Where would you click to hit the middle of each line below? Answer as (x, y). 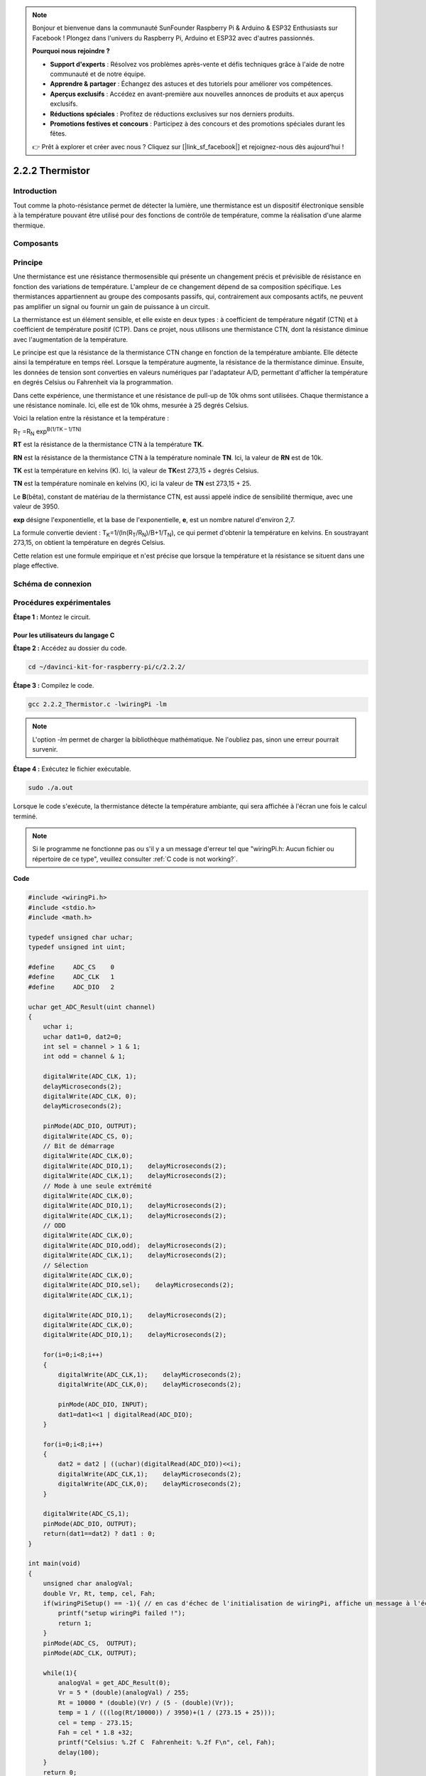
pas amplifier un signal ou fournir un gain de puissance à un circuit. (111, 306)
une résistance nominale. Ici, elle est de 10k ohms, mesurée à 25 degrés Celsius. (131, 406)
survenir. (45, 749)
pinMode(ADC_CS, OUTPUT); (90, 1643)
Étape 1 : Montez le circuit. (52, 617)
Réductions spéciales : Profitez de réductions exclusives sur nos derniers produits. (172, 114)
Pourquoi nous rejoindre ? (71, 51)
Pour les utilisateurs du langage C (64, 635)
